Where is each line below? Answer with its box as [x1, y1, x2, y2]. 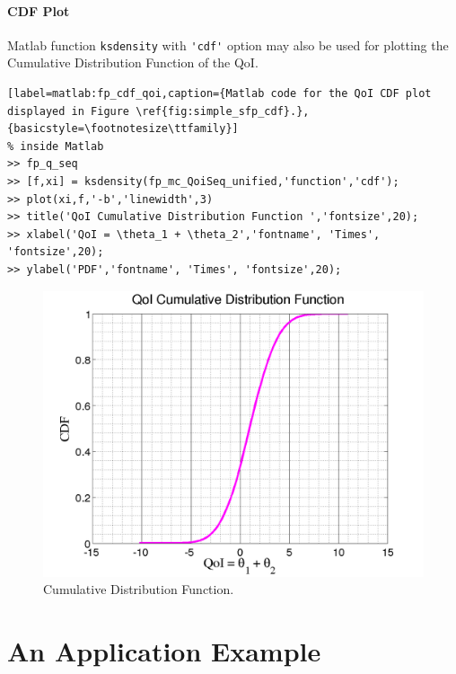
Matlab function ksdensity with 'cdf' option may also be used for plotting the [7, 35, 449, 54]
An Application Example [7, 632, 321, 669]
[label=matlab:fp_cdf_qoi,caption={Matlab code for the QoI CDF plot [7, 87, 432, 101]
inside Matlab [20, 139, 104, 153]
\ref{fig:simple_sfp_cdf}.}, [136, 104, 310, 118]
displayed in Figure [7, 104, 130, 118]
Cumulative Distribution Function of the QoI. [7, 53, 259, 72]
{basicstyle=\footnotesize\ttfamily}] [7, 122, 239, 136]
